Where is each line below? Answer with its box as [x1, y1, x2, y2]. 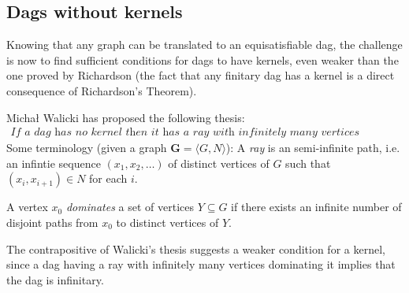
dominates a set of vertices [65, 198, 194, 215]
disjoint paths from [6, 213, 99, 230]
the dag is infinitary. [6, 271, 104, 287]
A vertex [6, 198, 48, 215]
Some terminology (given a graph [6, 139, 167, 156]
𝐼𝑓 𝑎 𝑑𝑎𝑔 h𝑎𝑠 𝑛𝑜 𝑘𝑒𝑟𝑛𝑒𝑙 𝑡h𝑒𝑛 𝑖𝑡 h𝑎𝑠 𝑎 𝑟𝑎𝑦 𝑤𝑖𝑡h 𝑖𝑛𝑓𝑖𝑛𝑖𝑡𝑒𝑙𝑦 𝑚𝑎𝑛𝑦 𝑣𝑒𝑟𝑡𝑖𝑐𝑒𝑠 [10, 127, 360, 139]
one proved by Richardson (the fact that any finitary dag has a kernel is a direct [6, 67, 395, 83]
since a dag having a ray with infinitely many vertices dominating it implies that [6, 256, 396, 273]
